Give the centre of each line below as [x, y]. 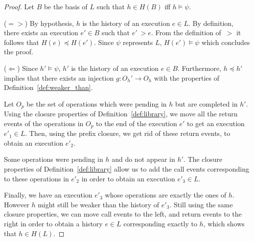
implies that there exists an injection [59, 77]
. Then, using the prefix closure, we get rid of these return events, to [128, 133]
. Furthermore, [200, 68]
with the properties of [187, 77]
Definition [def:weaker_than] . [48, 87]
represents [138, 42]
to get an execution [216, 123]
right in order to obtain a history [53, 223]
